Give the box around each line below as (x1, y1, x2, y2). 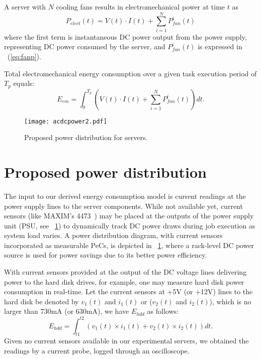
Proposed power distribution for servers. (24, 132, 148, 143)
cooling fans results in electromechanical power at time (56, 2, 225, 12)
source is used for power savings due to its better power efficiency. (4, 250, 207, 260)
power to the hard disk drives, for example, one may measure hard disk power (4, 276, 244, 287)
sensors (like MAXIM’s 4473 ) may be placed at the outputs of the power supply (4, 210, 254, 221)
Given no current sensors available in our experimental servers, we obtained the (4, 335, 249, 346)
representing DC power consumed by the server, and (4, 41, 165, 52)
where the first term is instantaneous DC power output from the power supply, (4, 31, 247, 42)
